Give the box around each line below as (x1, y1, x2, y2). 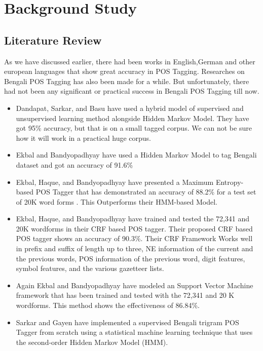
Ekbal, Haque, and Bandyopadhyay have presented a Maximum (16, 176, 214, 187)
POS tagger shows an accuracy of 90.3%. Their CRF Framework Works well (16, 233, 253, 244)
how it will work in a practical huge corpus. (16, 132, 151, 143)
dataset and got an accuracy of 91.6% (16, 159, 133, 170)
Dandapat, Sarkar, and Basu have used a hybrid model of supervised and (16, 102, 244, 113)
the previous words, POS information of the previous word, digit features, (16, 253, 245, 263)
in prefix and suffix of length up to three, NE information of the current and (16, 243, 253, 254)
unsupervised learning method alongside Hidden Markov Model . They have (16, 112, 249, 123)
